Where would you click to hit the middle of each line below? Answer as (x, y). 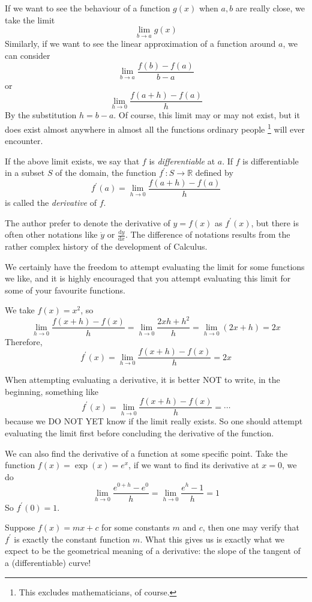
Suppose (20, 527)
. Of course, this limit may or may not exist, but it (207, 115)
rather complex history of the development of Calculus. (106, 246)
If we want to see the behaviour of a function (88, 8)
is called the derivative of (51, 202)
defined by (214, 173)
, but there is (275, 222)
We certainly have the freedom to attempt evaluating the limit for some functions (155, 266)
